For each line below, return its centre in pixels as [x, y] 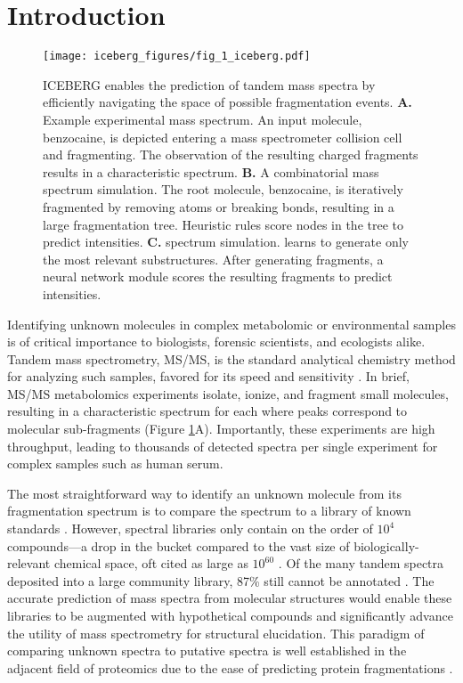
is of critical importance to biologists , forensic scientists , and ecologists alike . [216, 341]
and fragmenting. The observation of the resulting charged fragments [231, 154]
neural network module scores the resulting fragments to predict [218, 276]
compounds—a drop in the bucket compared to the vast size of [179, 545]
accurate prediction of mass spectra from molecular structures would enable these [230, 598]
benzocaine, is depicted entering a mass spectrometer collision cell [223, 137]
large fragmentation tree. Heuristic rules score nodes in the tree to [223, 224]
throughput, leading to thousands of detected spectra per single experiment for [223, 446]
